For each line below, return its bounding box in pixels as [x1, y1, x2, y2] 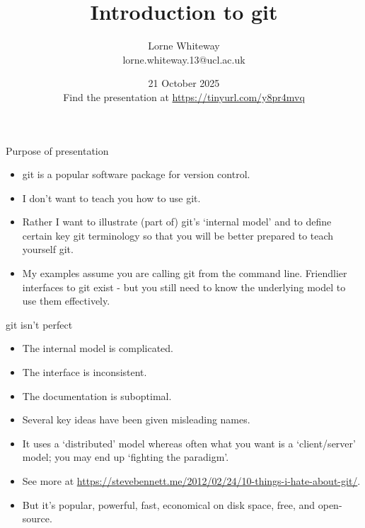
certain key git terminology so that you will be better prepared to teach [22, 228, 334, 242]
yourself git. [22, 242, 74, 257]
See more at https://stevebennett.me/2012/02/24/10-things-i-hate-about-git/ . [22, 474, 361, 488]
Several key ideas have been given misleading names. [22, 412, 250, 427]
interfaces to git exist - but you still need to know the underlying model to [22, 279, 346, 294]
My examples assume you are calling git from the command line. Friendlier [22, 266, 347, 281]
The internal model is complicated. [22, 341, 174, 356]
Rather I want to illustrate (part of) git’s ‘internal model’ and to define [22, 214, 332, 229]
